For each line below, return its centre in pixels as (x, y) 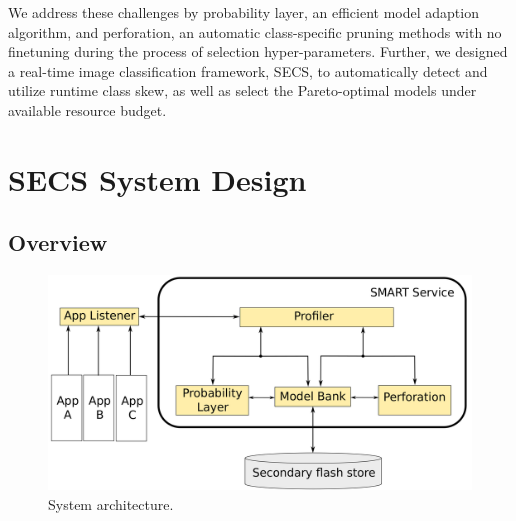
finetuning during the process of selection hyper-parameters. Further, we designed (258, 51)
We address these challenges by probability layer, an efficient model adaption (243, 12)
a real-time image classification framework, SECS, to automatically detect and (248, 70)
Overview (58, 242)
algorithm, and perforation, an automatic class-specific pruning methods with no (255, 31)
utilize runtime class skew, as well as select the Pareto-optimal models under (242, 90)
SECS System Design (157, 178)
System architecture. (111, 504)
